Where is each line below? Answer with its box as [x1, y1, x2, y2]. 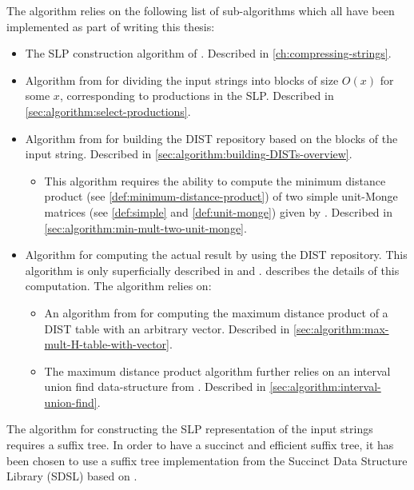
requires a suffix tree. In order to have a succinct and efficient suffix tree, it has [6, 436, 394, 453]
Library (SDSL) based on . [6, 468, 137, 484]
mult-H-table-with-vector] [44, 336, 169, 353]
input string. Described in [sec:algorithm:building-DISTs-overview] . [25, 145, 352, 162]
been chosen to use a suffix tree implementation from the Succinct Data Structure [6, 452, 408, 468]
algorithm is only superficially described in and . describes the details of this [25, 261, 400, 278]
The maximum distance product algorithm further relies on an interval [44, 362, 391, 379]
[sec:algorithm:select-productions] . [25, 102, 191, 119]
